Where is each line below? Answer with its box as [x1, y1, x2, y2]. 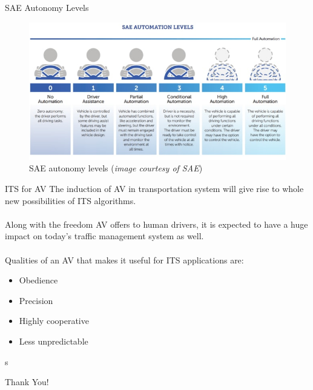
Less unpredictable [19, 334, 88, 347]
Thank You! [5, 375, 49, 388]
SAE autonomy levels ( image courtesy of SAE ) [29, 162, 203, 174]
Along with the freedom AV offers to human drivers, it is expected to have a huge [5, 217, 308, 230]
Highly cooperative [19, 314, 89, 327]
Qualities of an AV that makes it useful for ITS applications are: [5, 253, 244, 266]
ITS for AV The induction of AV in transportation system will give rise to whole [5, 182, 304, 195]
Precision [19, 294, 53, 306]
